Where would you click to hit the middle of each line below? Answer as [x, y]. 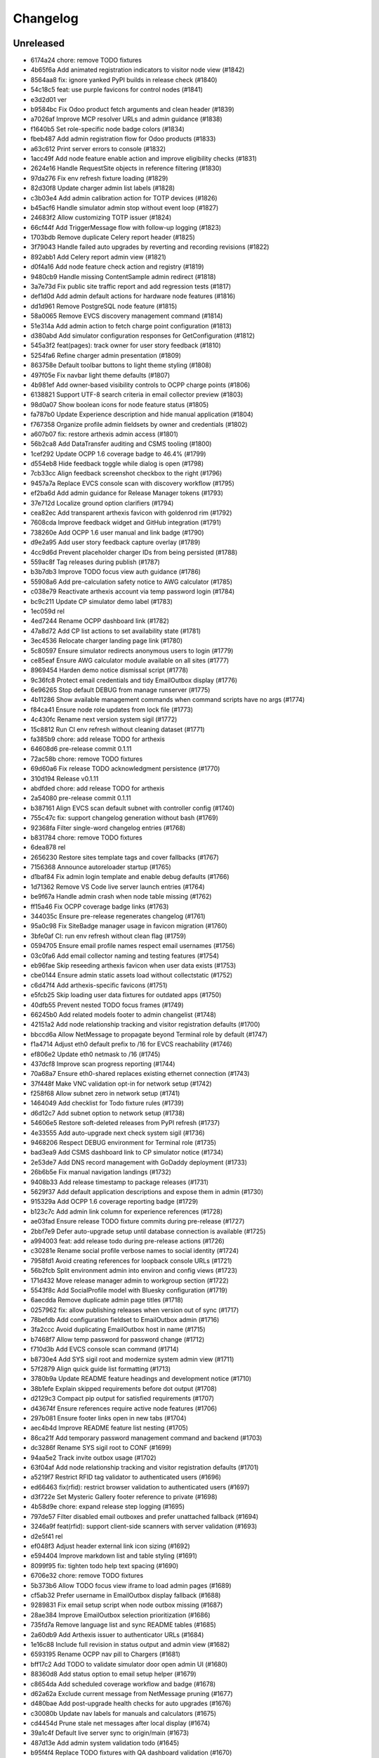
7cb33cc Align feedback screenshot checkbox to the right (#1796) [126, 473]
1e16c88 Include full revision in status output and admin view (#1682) [130, 1644]
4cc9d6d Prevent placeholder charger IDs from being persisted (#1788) [134, 552]
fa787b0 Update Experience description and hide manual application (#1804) [142, 414]
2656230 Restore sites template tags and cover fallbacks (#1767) [125, 857]
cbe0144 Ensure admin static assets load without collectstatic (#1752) [132, 975]
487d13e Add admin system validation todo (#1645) [105, 1743]
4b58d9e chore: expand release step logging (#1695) [108, 1507]
